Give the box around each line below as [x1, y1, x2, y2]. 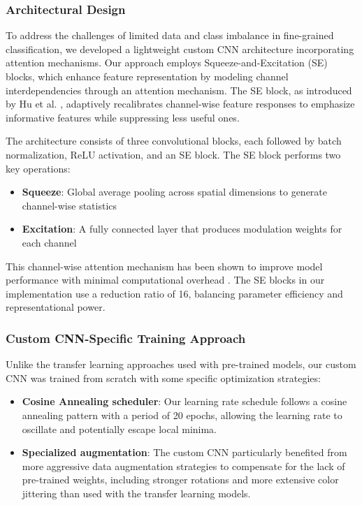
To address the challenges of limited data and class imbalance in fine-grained [6, 28, 334, 43]
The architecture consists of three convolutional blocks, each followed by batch [6, 133, 342, 148]
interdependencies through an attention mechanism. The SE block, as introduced [6, 82, 352, 97]
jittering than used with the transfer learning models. [22, 485, 251, 500]
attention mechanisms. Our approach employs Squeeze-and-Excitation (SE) [6, 55, 328, 70]
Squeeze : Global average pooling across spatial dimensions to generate [22, 184, 328, 199]
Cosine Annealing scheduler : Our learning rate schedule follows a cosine [22, 394, 347, 409]
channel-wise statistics [22, 198, 117, 212]
